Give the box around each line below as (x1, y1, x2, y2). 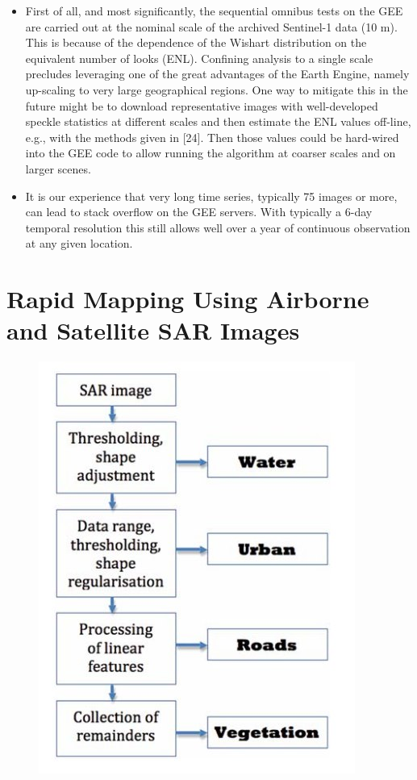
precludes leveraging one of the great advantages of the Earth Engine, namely (25, 65, 410, 82)
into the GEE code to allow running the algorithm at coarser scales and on (25, 144, 396, 161)
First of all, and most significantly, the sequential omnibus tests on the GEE (25, 2, 403, 19)
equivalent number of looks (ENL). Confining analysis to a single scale (25, 49, 373, 66)
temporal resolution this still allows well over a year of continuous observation (25, 219, 411, 236)
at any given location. (25, 235, 133, 252)
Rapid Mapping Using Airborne (6, 282, 369, 315)
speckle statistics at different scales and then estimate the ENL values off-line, (25, 113, 411, 130)
